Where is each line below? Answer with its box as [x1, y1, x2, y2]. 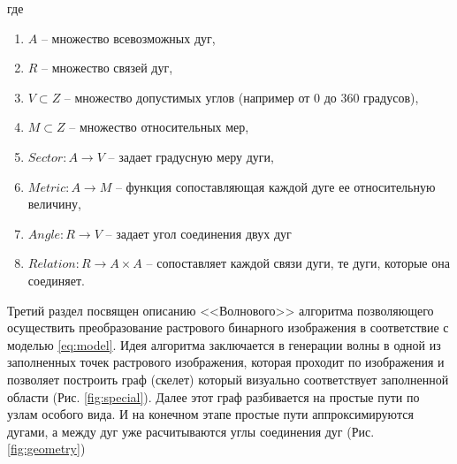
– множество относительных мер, [69, 118, 249, 136]
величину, [27, 194, 81, 213]
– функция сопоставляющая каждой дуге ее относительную [115, 177, 436, 195]
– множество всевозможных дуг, [41, 28, 216, 47]
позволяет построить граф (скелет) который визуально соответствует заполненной [7, 369, 449, 388]
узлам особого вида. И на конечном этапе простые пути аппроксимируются [7, 405, 414, 423]
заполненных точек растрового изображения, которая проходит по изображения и [7, 353, 445, 371]
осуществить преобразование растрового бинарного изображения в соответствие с [7, 318, 449, 337]
